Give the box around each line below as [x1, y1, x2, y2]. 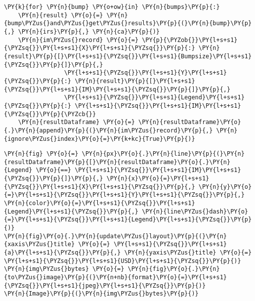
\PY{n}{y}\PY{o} [198, 183, 252, 190]
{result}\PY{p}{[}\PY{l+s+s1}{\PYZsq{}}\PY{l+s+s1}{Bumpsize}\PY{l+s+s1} [4, 52, 252, 60]
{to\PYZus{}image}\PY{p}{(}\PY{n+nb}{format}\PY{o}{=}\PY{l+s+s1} [4, 274, 227, 281]
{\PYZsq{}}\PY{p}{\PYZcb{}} [4, 110, 96, 118]
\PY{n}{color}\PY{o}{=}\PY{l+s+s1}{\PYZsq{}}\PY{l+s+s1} [4, 200, 195, 207]
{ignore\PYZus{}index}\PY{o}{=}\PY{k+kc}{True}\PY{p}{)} [4, 135, 195, 142]
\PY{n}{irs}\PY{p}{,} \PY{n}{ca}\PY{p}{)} [18, 28, 160, 35]
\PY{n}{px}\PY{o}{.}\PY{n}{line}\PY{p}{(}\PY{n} [82, 150, 245, 158]
